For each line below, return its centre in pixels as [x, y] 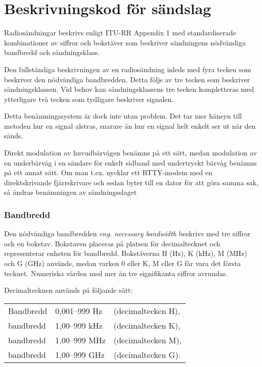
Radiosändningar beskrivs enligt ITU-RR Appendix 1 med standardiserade [120, 33]
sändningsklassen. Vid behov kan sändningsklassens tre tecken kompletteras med [129, 89]
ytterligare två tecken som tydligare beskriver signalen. [89, 99]
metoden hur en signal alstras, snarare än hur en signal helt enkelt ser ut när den [130, 125]
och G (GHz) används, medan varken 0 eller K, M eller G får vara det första [123, 263]
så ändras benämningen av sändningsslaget [71, 192]
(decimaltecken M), [147, 340]
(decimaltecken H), [147, 310]
